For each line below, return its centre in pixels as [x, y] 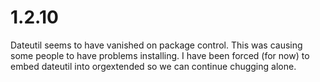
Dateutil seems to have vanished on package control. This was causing [156, 45]
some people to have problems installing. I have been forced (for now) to [160, 55]
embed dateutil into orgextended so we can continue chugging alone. [153, 66]
